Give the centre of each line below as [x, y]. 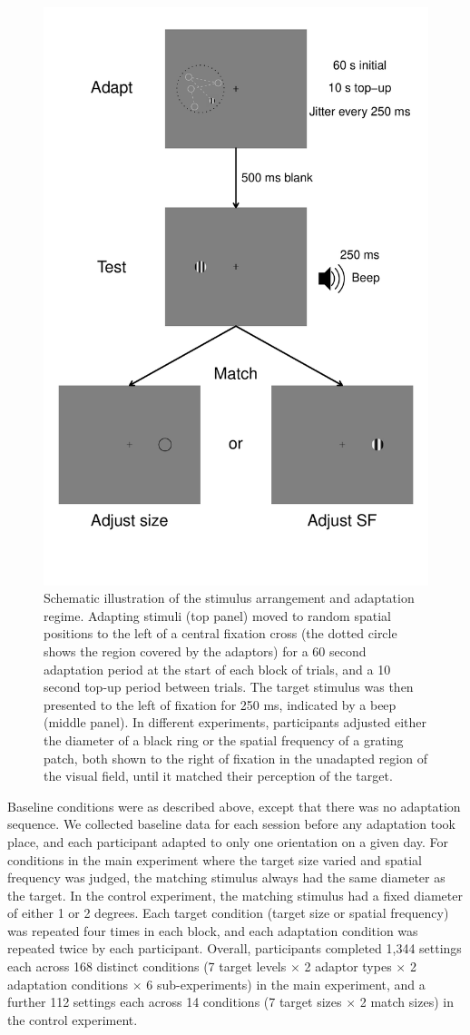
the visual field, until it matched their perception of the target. [218, 776]
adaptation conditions [68, 984]
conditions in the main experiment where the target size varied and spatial [215, 859]
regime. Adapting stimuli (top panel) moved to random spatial [217, 615]
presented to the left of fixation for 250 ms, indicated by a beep [220, 704]
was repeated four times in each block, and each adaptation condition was [213, 930]
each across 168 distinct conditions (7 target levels [147, 966]
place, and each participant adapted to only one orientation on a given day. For [228, 841]
